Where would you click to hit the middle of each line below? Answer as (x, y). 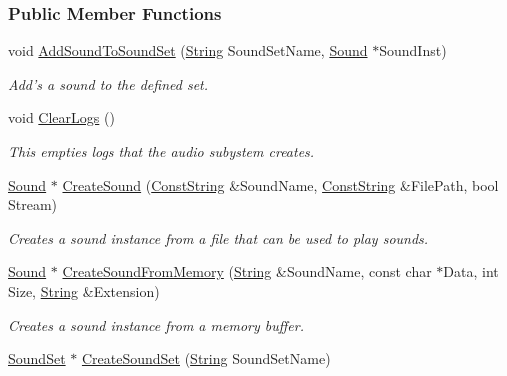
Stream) (33, 204)
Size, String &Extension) (84, 290)
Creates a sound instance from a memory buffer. (156, 324)
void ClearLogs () (61, 117)
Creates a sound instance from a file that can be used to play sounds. (218, 237)
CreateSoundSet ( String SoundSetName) (206, 358)
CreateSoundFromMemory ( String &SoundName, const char (247, 271)
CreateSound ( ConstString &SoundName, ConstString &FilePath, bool (280, 184)
